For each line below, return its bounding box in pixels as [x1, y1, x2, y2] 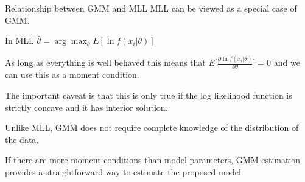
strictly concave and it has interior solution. [5, 100, 168, 113]
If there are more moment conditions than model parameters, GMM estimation [5, 153, 301, 166]
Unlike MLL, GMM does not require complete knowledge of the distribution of [5, 121, 299, 134]
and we [273, 56, 300, 69]
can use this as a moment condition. [5, 68, 139, 81]
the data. [5, 133, 39, 145]
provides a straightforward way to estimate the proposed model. [5, 165, 244, 178]
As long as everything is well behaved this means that [5, 56, 206, 69]
